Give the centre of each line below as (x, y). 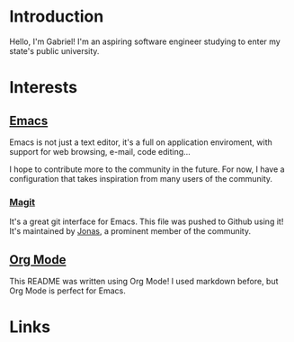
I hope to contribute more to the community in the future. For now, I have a (147, 169)
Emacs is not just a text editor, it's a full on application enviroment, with (141, 142)
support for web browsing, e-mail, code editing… (100, 151)
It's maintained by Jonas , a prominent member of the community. (130, 231)
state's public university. (54, 50)
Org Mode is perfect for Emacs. (67, 291)
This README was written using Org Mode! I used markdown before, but (144, 282)
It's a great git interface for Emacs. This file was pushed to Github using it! (147, 221)
